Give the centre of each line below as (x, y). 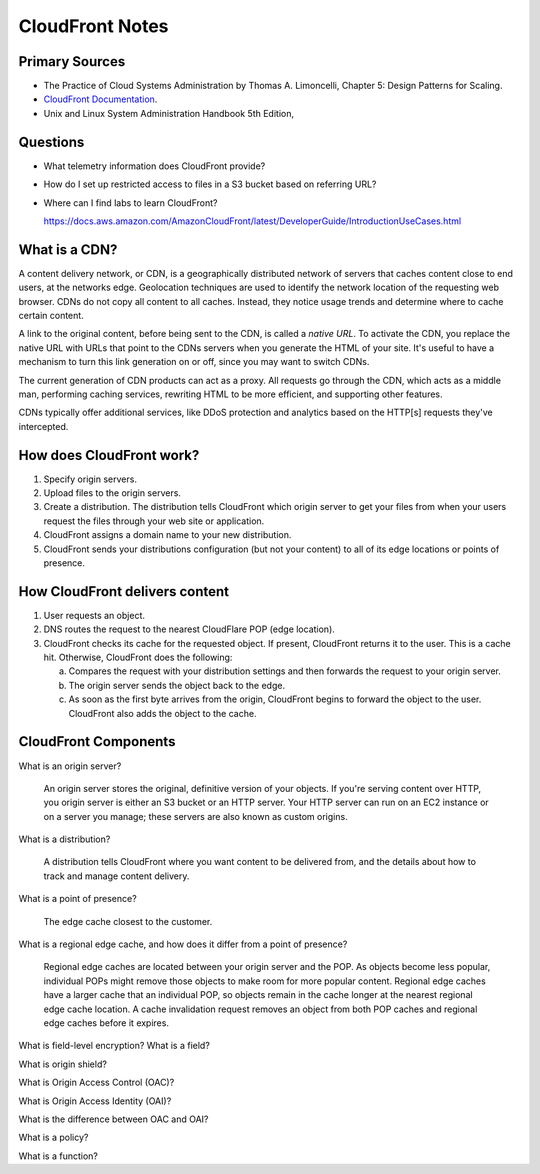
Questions (51, 141)
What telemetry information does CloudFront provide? (154, 166)
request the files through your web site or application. (154, 521)
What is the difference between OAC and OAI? (113, 1119)
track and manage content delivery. (116, 876)
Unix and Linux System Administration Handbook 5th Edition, (169, 113)
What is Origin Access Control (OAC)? (96, 1082)
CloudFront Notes (93, 26)
